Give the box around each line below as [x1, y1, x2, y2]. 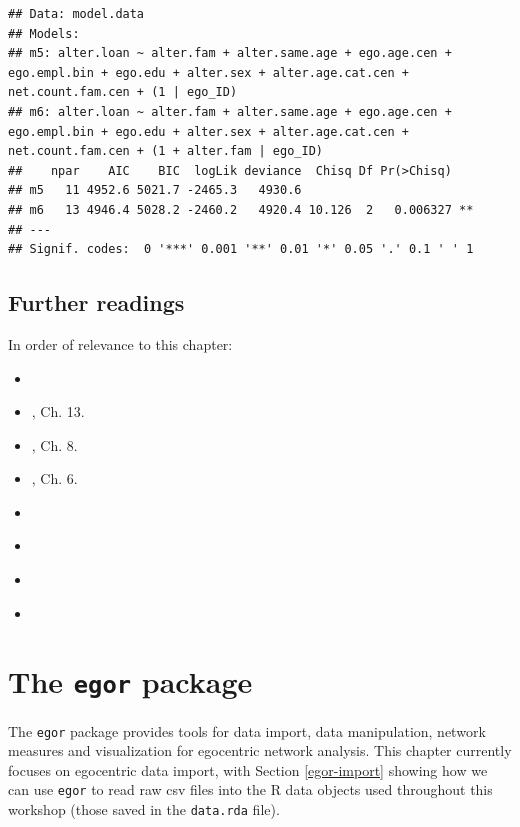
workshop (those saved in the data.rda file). [8, 799, 280, 820]
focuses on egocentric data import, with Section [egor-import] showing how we [8, 759, 488, 780]
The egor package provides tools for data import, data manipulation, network [8, 720, 486, 741]
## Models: [8, 26, 80, 41]
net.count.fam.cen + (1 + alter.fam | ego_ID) [8, 144, 323, 159]
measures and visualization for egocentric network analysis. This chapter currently [8, 740, 512, 761]
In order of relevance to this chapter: [8, 333, 233, 354]
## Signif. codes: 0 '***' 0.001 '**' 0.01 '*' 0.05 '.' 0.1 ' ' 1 [8, 242, 474, 257]
